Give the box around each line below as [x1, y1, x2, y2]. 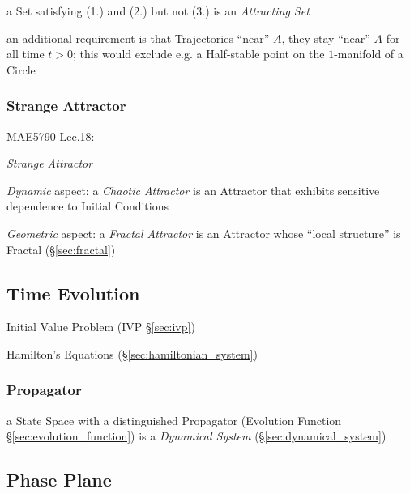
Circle [6, 61, 36, 78]
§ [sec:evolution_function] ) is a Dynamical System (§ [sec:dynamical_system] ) [6, 427, 387, 444]
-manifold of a [334, 45, 404, 62]
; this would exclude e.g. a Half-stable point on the [73, 45, 325, 62]
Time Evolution [6, 280, 140, 305]
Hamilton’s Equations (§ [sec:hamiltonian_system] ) [6, 345, 258, 362]
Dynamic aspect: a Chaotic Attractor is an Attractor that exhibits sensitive [6, 181, 380, 198]
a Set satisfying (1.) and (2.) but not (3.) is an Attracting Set [6, 2, 310, 19]
